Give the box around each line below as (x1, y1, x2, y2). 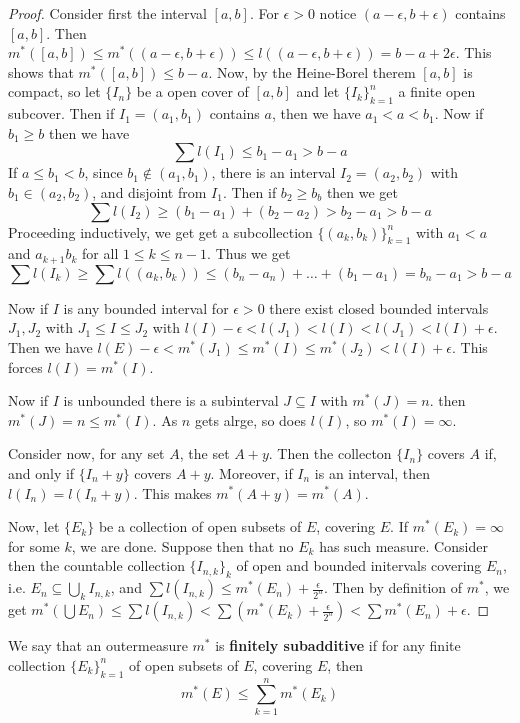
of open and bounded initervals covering (236, 555, 482, 576)
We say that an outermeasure (8, 635, 188, 656)
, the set (179, 443, 230, 464)
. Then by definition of (323, 577, 463, 598)
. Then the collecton (268, 443, 392, 464)
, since (84, 162, 123, 183)
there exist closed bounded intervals (269, 297, 489, 318)
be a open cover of (136, 81, 249, 102)
